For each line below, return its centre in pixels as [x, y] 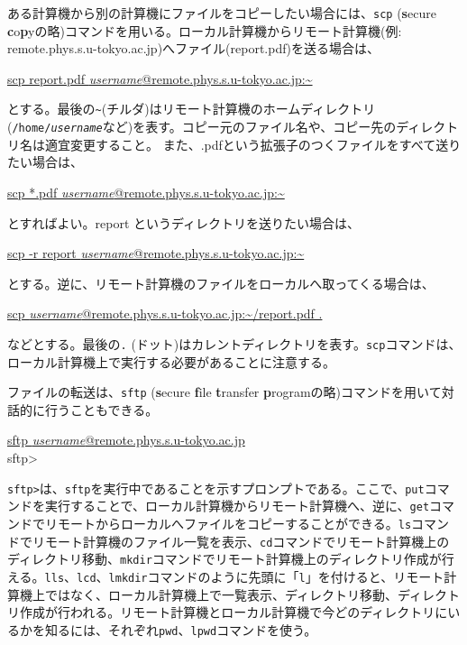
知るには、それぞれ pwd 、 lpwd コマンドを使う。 [181, 629]
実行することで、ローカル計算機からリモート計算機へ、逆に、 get [237, 506]
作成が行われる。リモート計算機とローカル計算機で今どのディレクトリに [233, 612]
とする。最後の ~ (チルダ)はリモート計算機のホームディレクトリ [192, 109]
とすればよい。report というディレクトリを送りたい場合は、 [184, 222]
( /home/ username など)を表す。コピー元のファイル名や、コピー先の [202, 127]
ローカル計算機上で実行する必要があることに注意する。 [171, 361]
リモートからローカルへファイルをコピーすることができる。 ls [228, 523]
